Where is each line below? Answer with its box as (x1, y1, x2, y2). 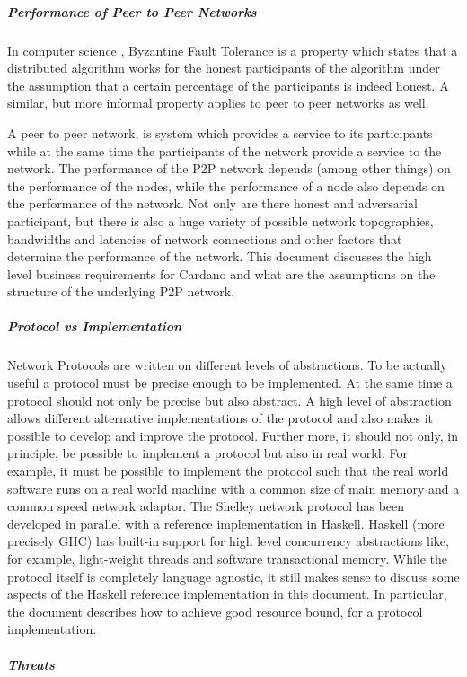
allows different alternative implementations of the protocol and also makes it (7, 409, 434, 427)
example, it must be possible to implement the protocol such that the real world (7, 462, 449, 479)
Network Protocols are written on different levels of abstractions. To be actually (7, 356, 447, 374)
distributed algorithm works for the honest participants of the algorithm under (7, 58, 440, 77)
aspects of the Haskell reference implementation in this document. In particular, (7, 585, 447, 603)
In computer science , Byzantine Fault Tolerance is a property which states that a (7, 40, 458, 59)
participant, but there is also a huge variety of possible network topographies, (7, 211, 434, 230)
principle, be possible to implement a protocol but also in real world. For (7, 444, 408, 462)
